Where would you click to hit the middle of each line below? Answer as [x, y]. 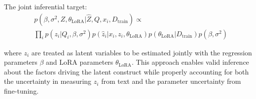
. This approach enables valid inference [190, 62]
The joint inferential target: [46, 6]
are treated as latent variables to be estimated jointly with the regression [142, 52]
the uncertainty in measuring [48, 81]
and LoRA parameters [80, 62]
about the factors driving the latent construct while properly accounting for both [127, 71]
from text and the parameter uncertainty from [171, 81]
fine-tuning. [21, 91]
